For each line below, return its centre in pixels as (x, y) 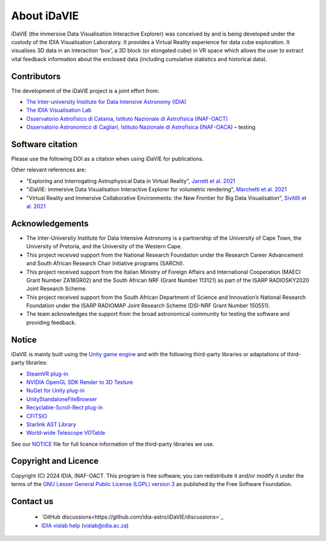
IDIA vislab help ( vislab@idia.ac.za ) (85, 525)
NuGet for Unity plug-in (55, 391)
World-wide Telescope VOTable (66, 433)
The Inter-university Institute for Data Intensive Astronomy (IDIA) (106, 102)
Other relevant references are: (49, 170)
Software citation (44, 144)
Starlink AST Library (51, 424)
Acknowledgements (50, 223)
